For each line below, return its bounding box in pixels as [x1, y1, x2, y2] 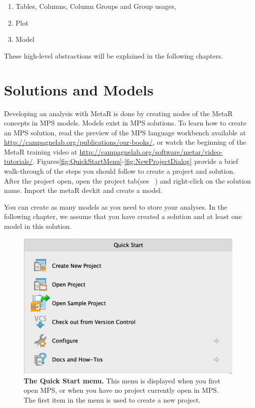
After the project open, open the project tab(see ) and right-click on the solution [4, 175, 251, 186]
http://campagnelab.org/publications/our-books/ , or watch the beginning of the [4, 137, 246, 147]
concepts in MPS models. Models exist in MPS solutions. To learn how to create [4, 118, 247, 128]
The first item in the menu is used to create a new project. [24, 395, 201, 405]
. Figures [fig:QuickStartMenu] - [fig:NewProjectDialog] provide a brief [32, 156, 238, 166]
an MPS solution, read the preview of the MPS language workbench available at [4, 127, 246, 137]
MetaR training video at [4, 146, 77, 157]
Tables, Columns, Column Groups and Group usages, [15, 1, 176, 11]
